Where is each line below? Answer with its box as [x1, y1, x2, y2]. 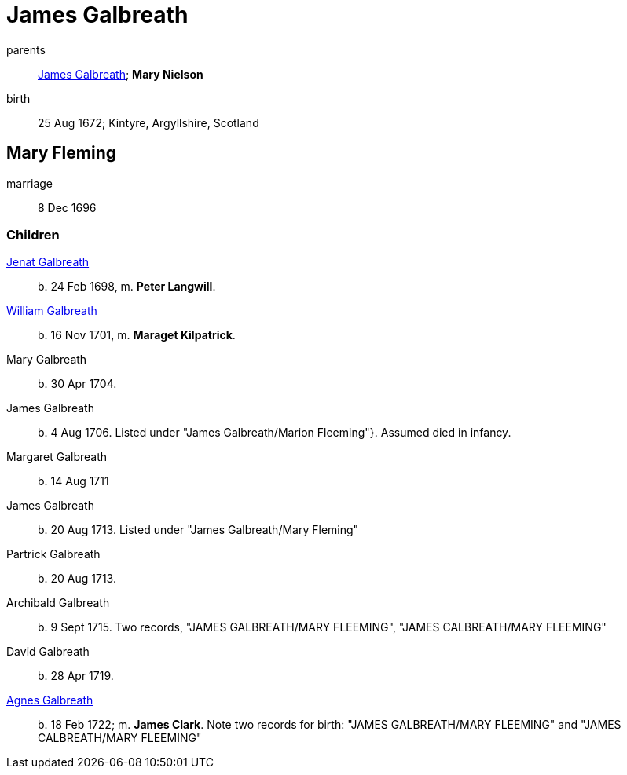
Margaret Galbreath [6, 450, 108, 464]
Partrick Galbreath [6, 547, 101, 561]
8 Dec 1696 [38, 200, 97, 214]
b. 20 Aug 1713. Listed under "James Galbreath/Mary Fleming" [38, 523, 359, 537]
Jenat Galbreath [6, 255, 90, 269]
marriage [6, 176, 53, 190]
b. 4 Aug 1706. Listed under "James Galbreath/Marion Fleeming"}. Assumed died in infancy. [38, 426, 511, 440]
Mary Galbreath [6, 353, 87, 367]
